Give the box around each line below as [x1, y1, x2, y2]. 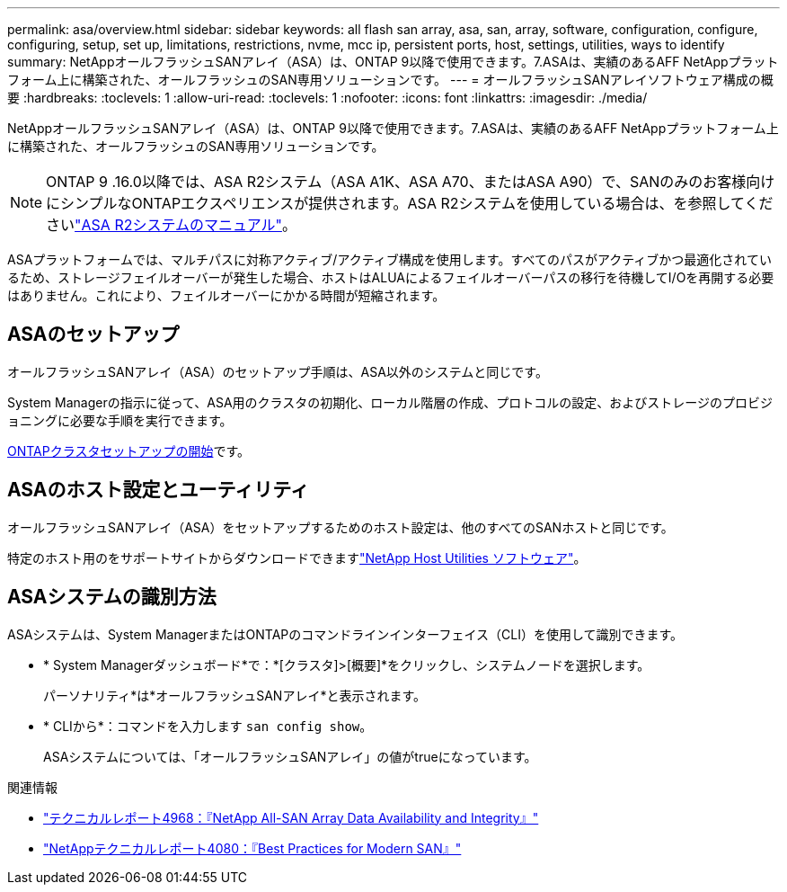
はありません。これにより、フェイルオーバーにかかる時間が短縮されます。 [7, 288, 446, 303]
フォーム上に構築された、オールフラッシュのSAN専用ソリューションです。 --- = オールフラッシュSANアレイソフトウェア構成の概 [7, 72, 774, 87]
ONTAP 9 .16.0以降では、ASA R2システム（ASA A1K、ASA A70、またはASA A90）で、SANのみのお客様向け [46, 173, 775, 191]
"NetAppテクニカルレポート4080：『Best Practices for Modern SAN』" [43, 840, 462, 856]
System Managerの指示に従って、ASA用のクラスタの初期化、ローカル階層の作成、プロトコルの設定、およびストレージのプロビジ [7, 394, 774, 410]
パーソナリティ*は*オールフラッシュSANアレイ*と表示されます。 [43, 687, 426, 703]
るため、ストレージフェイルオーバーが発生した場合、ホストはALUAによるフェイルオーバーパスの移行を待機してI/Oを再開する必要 [7, 270, 774, 285]
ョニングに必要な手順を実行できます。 [7, 412, 233, 428]
